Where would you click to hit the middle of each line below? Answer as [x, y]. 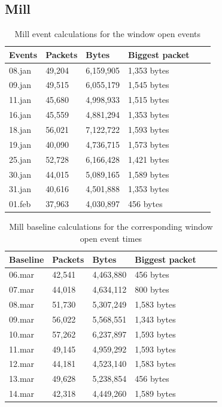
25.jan [20, 159]
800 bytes [152, 289]
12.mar [22, 364]
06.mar [22, 274]
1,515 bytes [149, 100]
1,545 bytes [149, 85]
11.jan [20, 100]
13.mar [22, 379]
